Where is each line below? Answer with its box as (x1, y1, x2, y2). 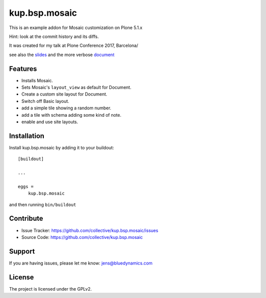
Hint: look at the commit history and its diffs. (9, 33, 99, 39)
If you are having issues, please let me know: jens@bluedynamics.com (9, 260, 153, 266)
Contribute (9, 214, 43, 223)
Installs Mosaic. (21, 77, 53, 83)
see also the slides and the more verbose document (9, 52, 115, 58)
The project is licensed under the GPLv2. (9, 286, 92, 292)
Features (9, 65, 37, 73)
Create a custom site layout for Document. (21, 91, 108, 97)
